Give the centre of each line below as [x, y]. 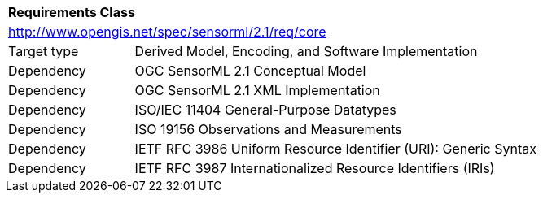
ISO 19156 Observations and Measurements [268, 129]
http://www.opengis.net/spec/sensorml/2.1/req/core [167, 32]
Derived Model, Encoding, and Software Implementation [306, 51]
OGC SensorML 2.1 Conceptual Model [250, 71]
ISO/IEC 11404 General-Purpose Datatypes [265, 110]
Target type [44, 51]
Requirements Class [72, 12]
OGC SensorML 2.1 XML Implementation [257, 90]
